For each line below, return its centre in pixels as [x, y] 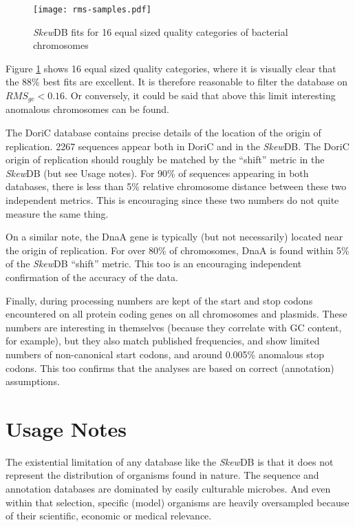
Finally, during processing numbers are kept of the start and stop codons [159, 300]
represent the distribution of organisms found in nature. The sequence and [162, 475]
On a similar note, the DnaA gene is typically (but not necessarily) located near [174, 237]
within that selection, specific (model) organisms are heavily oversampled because [177, 502]
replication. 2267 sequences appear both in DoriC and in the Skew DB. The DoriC [177, 146]
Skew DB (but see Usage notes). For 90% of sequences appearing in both [157, 173]
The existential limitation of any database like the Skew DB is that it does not [170, 461]
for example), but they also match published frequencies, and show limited [163, 341]
